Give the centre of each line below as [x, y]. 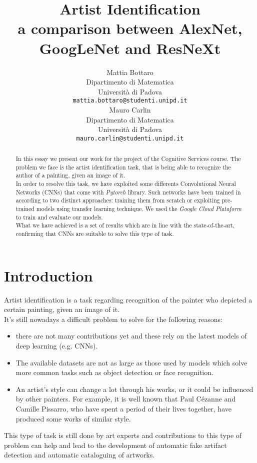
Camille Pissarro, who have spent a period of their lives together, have [123, 409]
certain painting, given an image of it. [62, 309]
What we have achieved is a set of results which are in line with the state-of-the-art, [125, 225]
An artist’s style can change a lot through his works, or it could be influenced [134, 389]
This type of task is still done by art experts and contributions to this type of [123, 435]
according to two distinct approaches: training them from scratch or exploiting [118, 200]
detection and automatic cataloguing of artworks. [79, 455]
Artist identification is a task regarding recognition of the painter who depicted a [128, 299]
